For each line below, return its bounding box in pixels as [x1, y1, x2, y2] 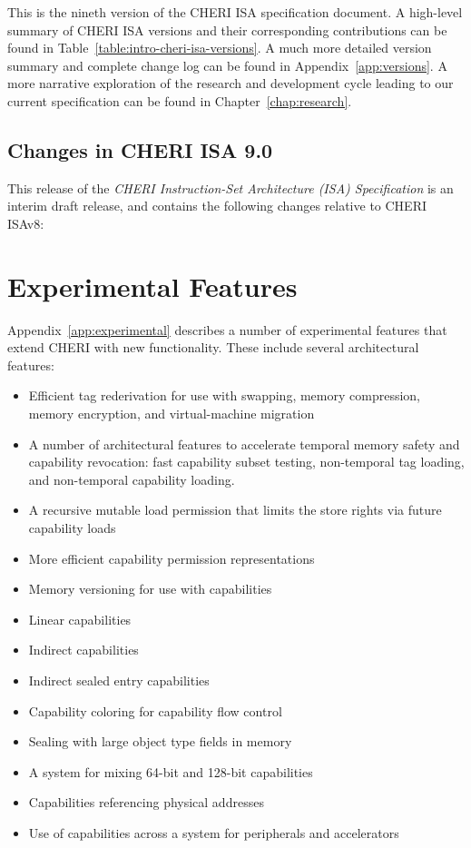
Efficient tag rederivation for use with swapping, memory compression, [28, 386, 420, 405]
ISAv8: [7, 213, 44, 232]
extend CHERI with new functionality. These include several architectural [7, 338, 419, 357]
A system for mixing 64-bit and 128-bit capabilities [28, 762, 313, 781]
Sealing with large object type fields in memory [28, 732, 292, 751]
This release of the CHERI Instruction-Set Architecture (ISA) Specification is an [7, 178, 454, 197]
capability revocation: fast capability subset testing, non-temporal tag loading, [28, 452, 465, 471]
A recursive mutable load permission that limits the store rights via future [28, 500, 442, 519]
